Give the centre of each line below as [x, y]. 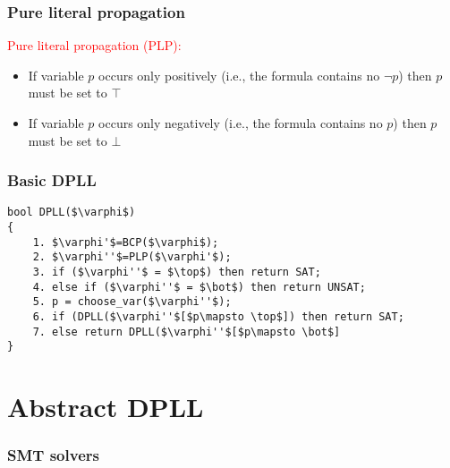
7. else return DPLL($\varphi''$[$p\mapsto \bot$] [187, 332]
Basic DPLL [52, 180]
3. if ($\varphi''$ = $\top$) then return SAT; [177, 272]
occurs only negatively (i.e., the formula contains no [241, 123]
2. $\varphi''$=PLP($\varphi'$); [132, 257]
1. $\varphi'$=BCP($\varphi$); [126, 242]
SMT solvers [53, 455]
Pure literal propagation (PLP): [94, 45]
